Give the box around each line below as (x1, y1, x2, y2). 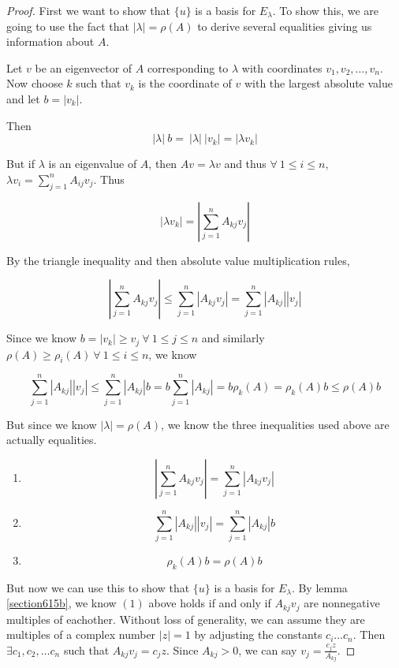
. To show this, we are (272, 2, 379, 18)
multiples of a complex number (6, 626, 156, 643)
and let (6, 90, 40, 106)
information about (6, 33, 95, 50)
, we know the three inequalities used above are (161, 416, 390, 432)
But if (6, 155, 35, 172)
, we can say (238, 641, 297, 658)
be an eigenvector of (35, 59, 132, 76)
